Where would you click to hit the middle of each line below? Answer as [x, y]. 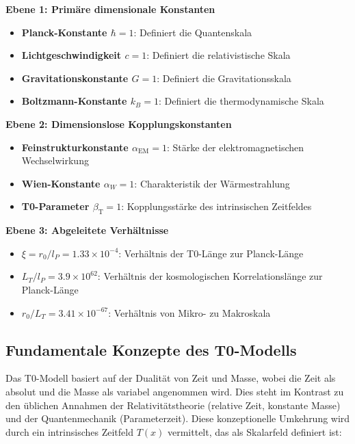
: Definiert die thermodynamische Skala [241, 101]
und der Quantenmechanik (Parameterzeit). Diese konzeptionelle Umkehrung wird [178, 418]
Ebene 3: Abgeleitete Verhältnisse [87, 230]
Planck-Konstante [64, 32]
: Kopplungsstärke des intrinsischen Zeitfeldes [216, 206]
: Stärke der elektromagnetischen [235, 147]
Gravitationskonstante [75, 78]
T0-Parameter [55, 206]
